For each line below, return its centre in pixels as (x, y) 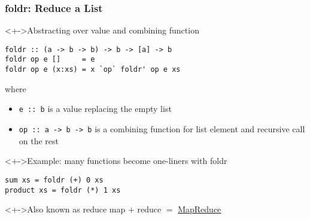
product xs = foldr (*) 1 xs (63, 190)
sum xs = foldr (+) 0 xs (54, 180)
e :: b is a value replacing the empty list (95, 109)
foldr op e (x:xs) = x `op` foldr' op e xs (93, 70)
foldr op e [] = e (50, 60)
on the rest (39, 140)
